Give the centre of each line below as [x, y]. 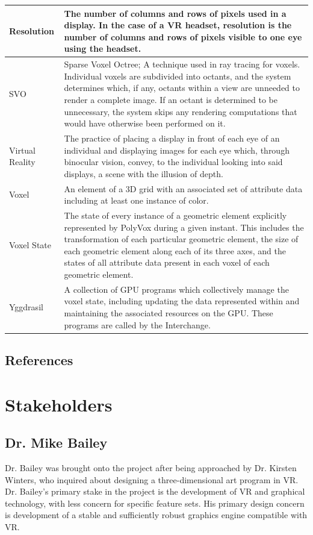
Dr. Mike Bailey [56, 443]
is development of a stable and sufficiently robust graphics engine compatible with [156, 515]
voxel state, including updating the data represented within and [182, 301]
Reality [22, 162]
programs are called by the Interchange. [137, 324]
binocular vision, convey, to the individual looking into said [173, 162]
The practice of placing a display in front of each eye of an [172, 138]
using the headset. [103, 48]
